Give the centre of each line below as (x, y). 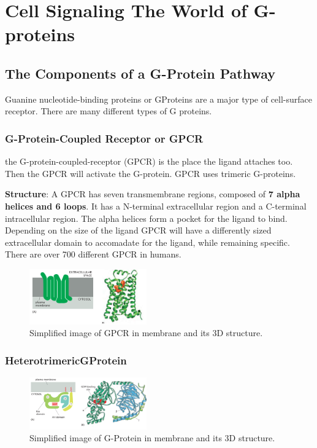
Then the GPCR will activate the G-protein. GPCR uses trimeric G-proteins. (151, 173)
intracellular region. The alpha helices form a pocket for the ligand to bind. (146, 218)
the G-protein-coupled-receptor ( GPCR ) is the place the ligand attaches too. (149, 161)
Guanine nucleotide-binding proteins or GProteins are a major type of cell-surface (159, 99)
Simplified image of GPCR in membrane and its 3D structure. (146, 333)
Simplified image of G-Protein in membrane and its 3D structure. (152, 438)
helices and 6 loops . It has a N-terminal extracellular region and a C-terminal (156, 206)
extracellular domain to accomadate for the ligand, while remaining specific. (147, 242)
